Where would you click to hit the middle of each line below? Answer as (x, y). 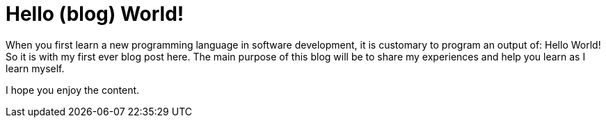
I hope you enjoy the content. (73, 90)
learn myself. (35, 68)
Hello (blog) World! (95, 14)
